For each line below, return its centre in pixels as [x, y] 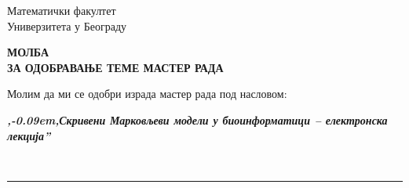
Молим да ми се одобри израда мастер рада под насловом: [147, 94]
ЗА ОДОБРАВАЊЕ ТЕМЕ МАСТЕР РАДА [115, 67]
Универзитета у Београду [67, 25]
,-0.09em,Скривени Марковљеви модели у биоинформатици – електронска [197, 119]
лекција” [29, 135]
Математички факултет [62, 10]
